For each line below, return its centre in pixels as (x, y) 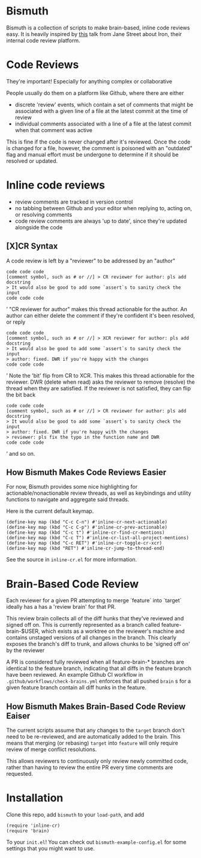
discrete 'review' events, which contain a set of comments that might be (104, 104)
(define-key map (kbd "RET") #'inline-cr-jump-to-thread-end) (85, 548)
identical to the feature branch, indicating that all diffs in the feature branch (99, 668)
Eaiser (18, 716)
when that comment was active (54, 130)
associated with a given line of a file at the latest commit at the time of (101, 111)
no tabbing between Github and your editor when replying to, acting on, (103, 208)
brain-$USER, (23, 631)
